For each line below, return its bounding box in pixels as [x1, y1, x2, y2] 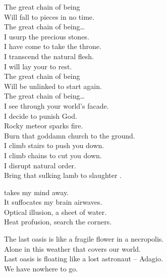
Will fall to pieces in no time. [4, 11, 94, 22]
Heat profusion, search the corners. [4, 216, 112, 227]
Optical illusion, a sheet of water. [4, 206, 107, 217]
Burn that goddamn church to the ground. [4, 130, 135, 141]
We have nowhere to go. [4, 263, 78, 273]
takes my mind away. [4, 187, 69, 197]
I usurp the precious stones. [4, 31, 89, 41]
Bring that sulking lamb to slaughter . [4, 170, 122, 180]
